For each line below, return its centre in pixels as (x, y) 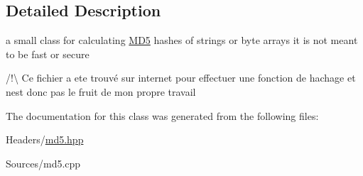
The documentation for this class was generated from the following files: (162, 115)
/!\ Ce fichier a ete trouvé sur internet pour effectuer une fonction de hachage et (181, 78)
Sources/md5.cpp (43, 163)
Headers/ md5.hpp (45, 139)
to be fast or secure (48, 54)
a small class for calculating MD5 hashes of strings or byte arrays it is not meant (182, 40)
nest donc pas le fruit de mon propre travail (101, 91)
